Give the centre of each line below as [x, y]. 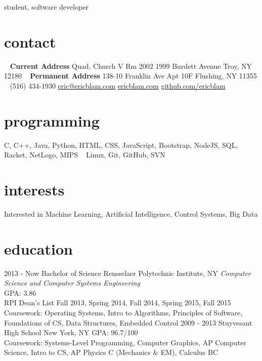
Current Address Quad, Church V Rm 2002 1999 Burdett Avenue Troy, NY [131, 66]
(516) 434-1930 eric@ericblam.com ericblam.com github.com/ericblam [118, 85]
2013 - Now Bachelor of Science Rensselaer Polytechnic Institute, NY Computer [127, 273]
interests [34, 189]
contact [30, 41]
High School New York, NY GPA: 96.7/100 [71, 332]
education [38, 248]
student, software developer [47, 7]
